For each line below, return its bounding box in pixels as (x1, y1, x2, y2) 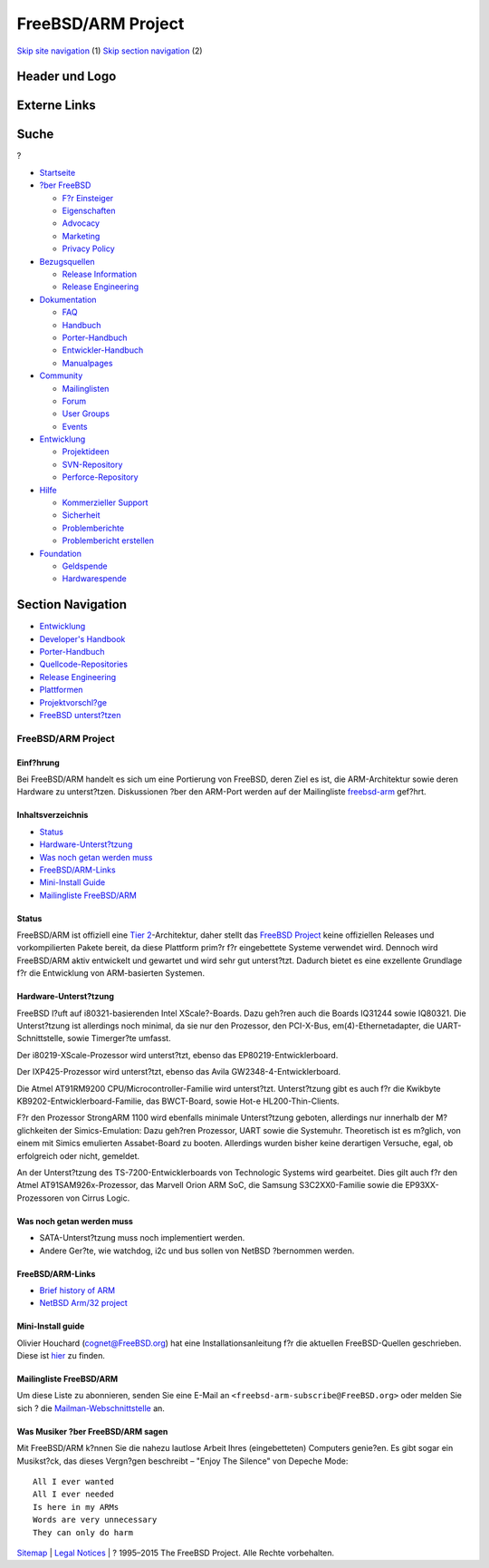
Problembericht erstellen (62, 535, 154, 546)
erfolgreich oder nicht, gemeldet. (16, 1150, 140, 1161)
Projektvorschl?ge (39, 696, 108, 707)
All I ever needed (33, 1489, 115, 1500)
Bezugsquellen (39, 256, 95, 267)
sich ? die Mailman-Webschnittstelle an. (16, 1402, 165, 1414)
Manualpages (62, 357, 113, 368)
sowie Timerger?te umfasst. (66, 1033, 171, 1044)
